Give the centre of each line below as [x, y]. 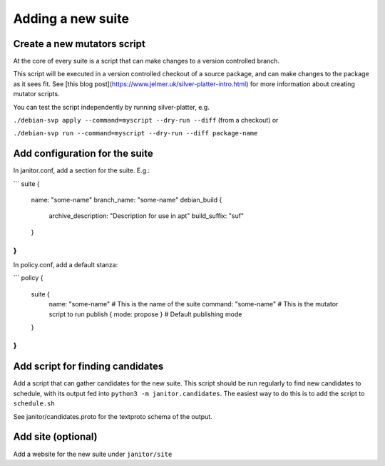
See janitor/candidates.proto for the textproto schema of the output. [113, 416]
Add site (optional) [55, 437]
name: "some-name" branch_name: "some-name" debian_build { [127, 200]
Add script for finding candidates [88, 367]
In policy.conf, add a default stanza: [66, 265]
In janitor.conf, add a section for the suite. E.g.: [82, 170]
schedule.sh [34, 404]
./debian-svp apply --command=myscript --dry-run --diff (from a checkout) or [146, 120]
